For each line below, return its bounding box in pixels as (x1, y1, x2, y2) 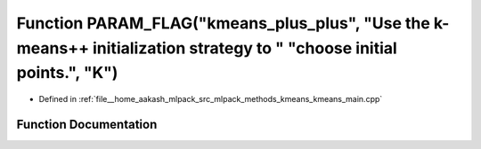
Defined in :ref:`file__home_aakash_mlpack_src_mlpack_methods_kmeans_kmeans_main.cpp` (38, 94, 383, 105)
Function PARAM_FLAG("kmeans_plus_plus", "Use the (16, 13, 431, 33)
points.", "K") (16, 63, 118, 83)
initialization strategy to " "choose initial (92, 38, 398, 58)
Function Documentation (16, 116, 158, 132)
